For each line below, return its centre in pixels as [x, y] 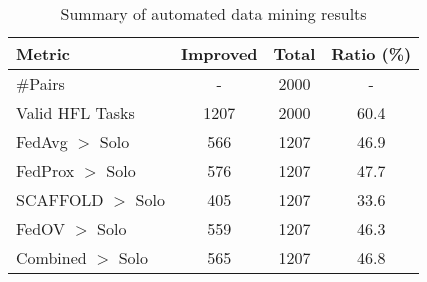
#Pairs [40, 83]
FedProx [45, 170]
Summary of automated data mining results [213, 13]
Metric [43, 53]
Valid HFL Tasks [75, 112]
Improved [219, 53]
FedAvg [42, 141]
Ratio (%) [371, 53]
